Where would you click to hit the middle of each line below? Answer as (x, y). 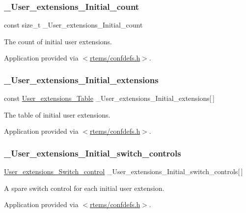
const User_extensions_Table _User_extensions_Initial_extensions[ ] (109, 98)
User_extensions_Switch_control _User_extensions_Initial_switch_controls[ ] (123, 171)
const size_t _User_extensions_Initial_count (73, 25)
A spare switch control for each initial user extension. (84, 188)
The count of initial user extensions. (58, 41)
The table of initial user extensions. (57, 114)
